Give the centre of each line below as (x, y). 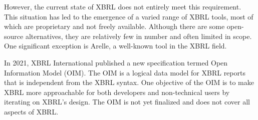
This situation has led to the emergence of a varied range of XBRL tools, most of (129, 16)
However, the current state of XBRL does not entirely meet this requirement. (123, 6)
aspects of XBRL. (31, 111)
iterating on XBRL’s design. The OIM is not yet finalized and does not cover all (127, 102)
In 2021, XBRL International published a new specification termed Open (116, 62)
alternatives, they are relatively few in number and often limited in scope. (139, 36)
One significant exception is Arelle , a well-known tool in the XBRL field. (115, 46)
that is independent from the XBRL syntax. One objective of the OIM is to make (129, 82)
